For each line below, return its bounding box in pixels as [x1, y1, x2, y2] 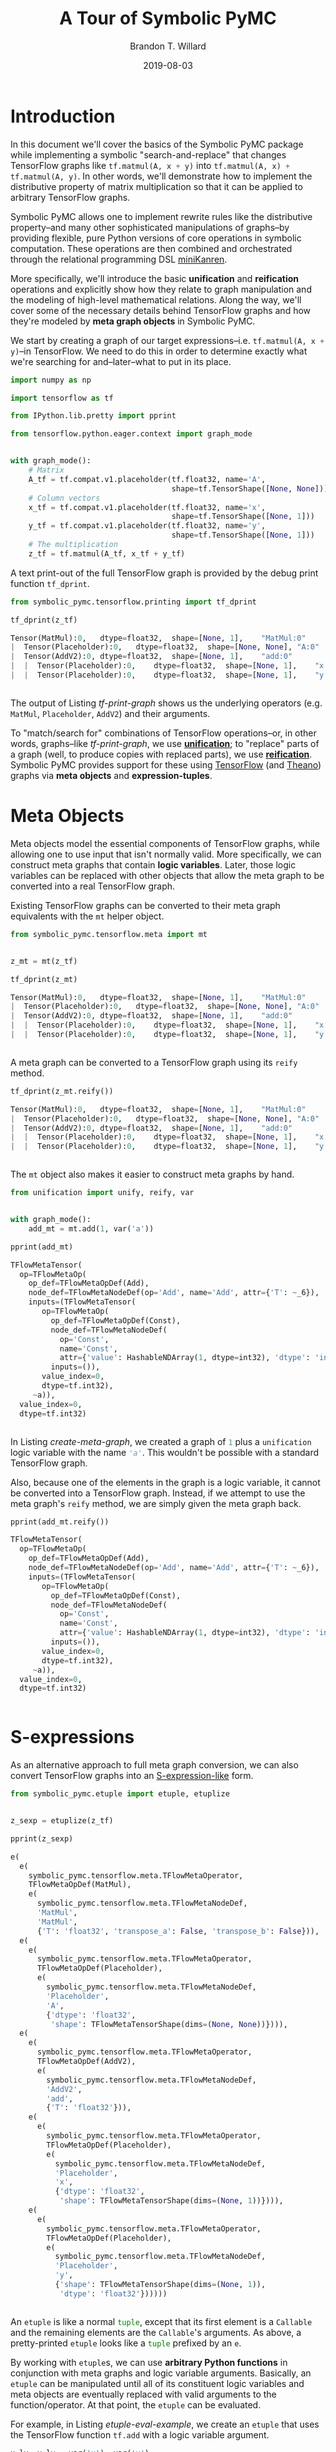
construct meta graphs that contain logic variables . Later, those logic [10, 858, 297, 871]
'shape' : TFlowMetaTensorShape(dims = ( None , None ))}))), [50, 2019, 288, 2029]
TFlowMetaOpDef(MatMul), [28, 1880, 132, 1890]
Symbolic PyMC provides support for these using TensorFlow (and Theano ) [10, 758, 322, 771]
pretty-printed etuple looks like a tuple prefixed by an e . [10, 2337, 242, 2349]
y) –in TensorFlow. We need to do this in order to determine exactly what [10, 345, 308, 357]
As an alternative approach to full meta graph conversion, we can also [10, 1759, 299, 1771]
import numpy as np [10, 375, 92, 385]
